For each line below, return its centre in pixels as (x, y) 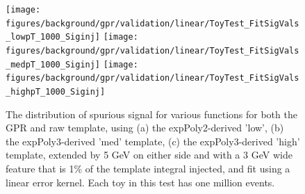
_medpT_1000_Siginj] (53, 64)
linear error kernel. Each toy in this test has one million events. (140, 182)
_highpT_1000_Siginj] (56, 91)
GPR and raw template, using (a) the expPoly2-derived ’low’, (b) (145, 128)
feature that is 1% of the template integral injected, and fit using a (148, 168)
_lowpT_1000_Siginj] (53, 37)
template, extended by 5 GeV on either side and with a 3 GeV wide (149, 155)
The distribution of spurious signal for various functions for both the (151, 114)
